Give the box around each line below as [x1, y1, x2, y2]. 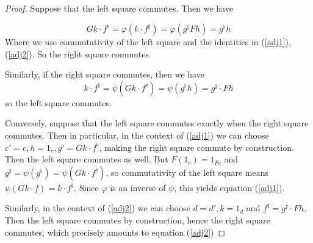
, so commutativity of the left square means [106, 165, 269, 178]
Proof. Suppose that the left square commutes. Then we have [5, 2, 233, 14]
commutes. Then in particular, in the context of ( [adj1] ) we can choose [5, 129, 269, 142]
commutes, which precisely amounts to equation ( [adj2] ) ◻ [5, 225, 226, 238]
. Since [74, 181, 99, 194]
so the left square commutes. [5, 96, 112, 109]
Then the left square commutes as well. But [5, 153, 168, 165]
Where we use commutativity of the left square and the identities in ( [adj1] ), [5, 35, 291, 48]
